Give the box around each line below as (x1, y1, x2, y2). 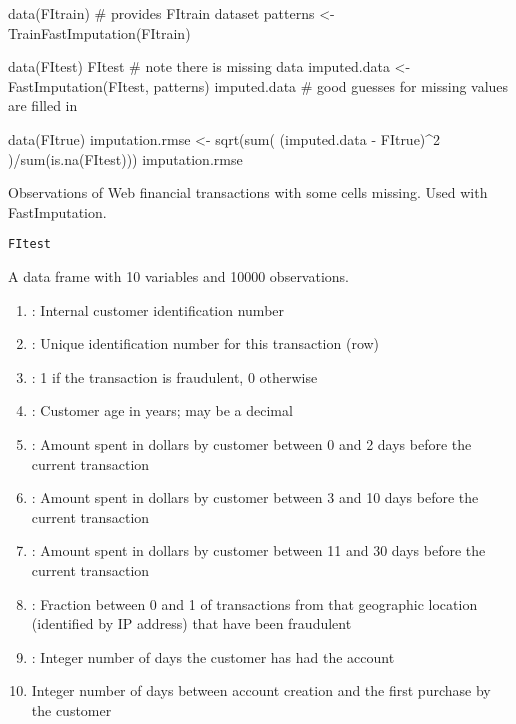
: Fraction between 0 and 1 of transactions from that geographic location (31, 593, 478, 614)
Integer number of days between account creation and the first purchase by (31, 680, 491, 701)
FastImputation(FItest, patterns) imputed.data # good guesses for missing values (8, 75, 509, 96)
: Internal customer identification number (31, 299, 285, 320)
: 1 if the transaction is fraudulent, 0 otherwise (31, 366, 318, 387)
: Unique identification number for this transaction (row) (31, 333, 380, 354)
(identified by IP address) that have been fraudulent (31, 613, 352, 634)
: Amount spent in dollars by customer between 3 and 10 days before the (31, 487, 479, 508)
